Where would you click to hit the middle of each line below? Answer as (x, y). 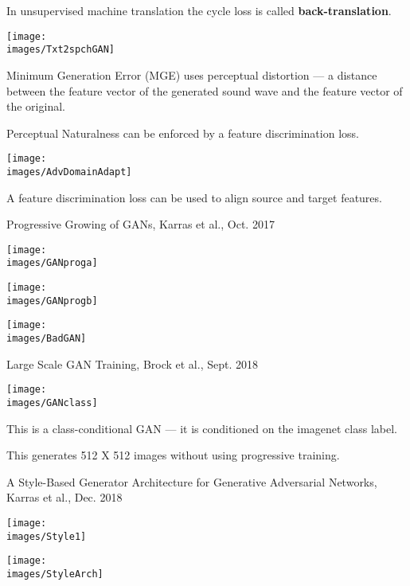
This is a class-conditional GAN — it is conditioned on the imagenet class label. (202, 428)
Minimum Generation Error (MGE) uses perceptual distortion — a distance (192, 74)
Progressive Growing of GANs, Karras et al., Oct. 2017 (141, 224)
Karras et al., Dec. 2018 (64, 497)
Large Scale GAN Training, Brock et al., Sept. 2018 (132, 363)
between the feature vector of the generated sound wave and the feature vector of (205, 90)
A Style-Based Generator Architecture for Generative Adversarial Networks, (192, 481)
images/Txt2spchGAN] (61, 50)
